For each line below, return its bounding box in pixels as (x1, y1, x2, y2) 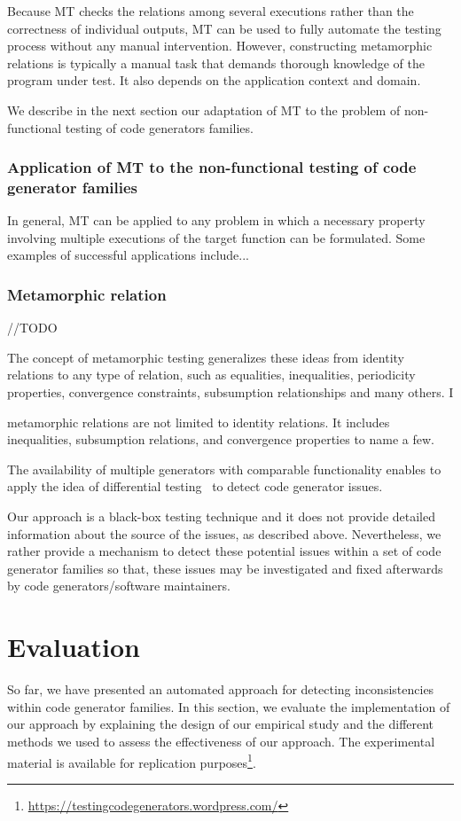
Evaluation (7, 629, 140, 665)
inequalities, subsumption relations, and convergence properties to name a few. (7, 430, 434, 449)
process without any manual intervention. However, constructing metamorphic (7, 36, 433, 55)
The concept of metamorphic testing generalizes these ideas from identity (7, 348, 404, 366)
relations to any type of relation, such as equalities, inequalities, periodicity (7, 365, 416, 384)
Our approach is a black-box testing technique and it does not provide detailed (7, 507, 435, 526)
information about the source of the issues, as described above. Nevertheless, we (7, 524, 441, 543)
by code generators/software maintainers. (7, 576, 230, 595)
